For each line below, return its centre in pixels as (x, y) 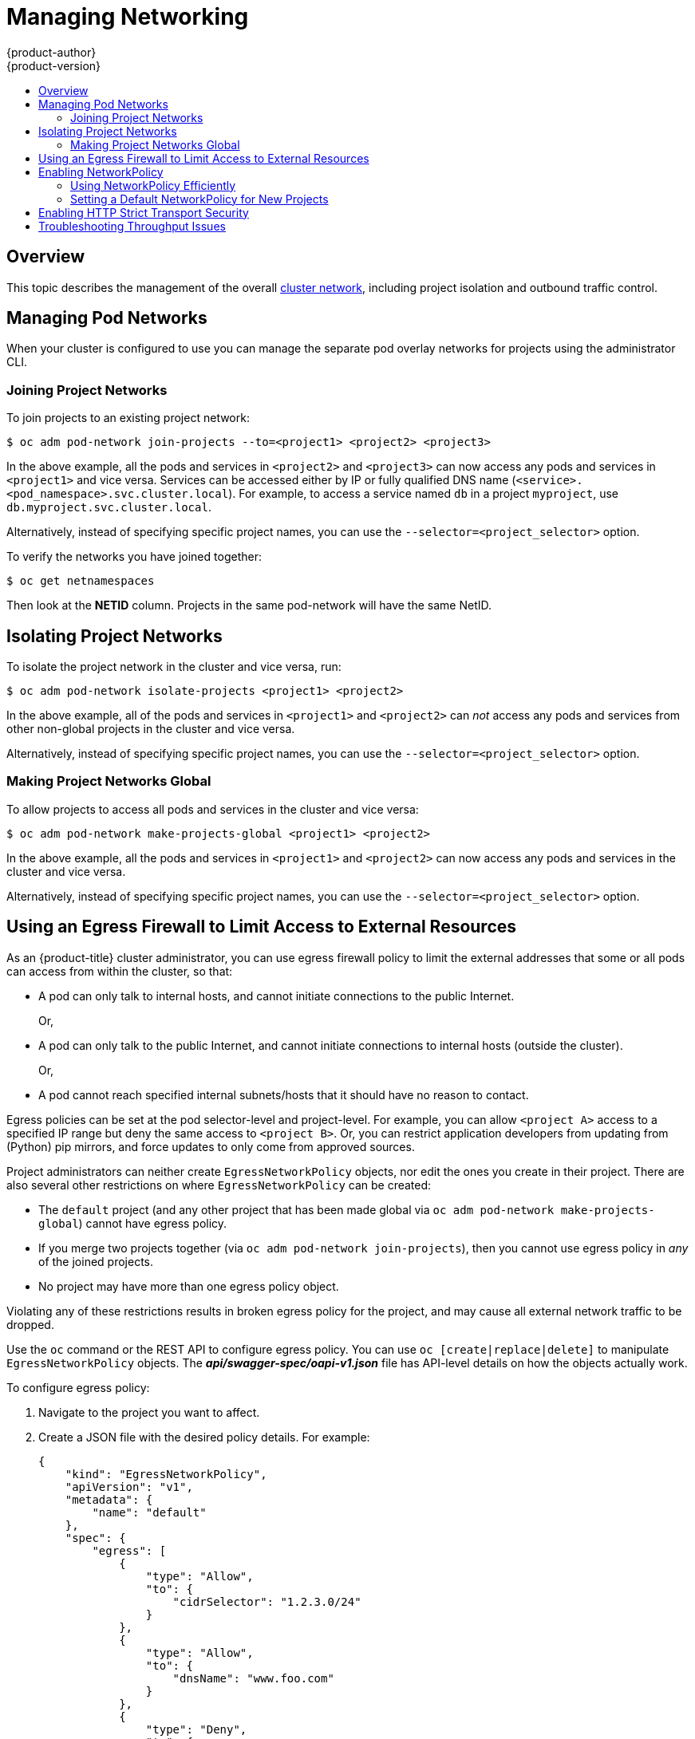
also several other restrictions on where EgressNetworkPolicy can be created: (219, 1185)
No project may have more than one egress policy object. (189, 1286)
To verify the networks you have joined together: (134, 557)
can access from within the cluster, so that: (120, 971)
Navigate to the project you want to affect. (149, 1412)
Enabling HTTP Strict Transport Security (144, 212)
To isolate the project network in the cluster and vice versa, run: (174, 667)
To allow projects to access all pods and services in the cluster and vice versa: (213, 809)
